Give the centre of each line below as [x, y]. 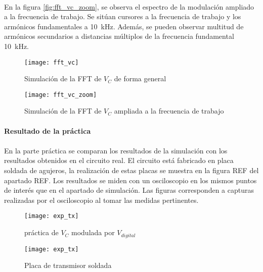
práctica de [41, 232]
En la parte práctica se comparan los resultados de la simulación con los [116, 150]
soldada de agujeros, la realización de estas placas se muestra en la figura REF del [131, 170]
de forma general [140, 78]
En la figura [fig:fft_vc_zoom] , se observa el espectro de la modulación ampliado [129, 6]
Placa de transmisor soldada [68, 265]
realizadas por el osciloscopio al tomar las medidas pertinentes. [101, 200]
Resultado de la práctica [48, 130]
